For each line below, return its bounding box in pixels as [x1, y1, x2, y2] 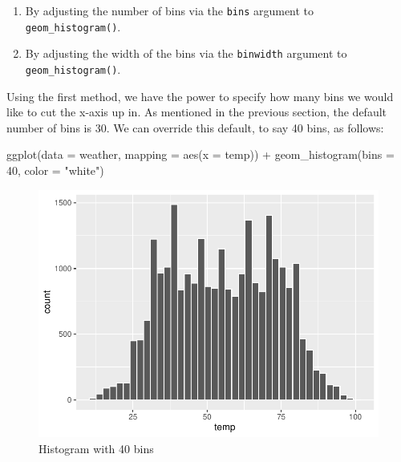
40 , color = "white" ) [6, 162, 104, 178]
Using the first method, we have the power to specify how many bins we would [6, 87, 394, 104]
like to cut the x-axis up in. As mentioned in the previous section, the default [6, 103, 387, 120]
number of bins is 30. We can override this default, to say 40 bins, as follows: [6, 119, 384, 136]
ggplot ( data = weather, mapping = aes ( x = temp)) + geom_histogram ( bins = [6, 146, 395, 163]
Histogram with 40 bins [38, 440, 154, 456]
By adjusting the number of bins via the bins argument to [25, 2, 314, 18]
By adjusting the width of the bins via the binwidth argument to [25, 45, 347, 62]
